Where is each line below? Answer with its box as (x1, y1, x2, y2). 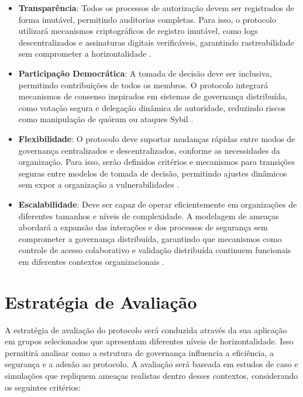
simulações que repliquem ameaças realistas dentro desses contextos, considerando (5, 369, 298, 381)
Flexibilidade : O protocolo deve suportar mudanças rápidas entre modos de (18, 132, 295, 144)
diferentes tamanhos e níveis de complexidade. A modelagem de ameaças (18, 209, 279, 222)
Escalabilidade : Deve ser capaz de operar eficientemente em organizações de (18, 198, 297, 210)
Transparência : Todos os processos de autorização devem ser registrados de (18, 2, 294, 13)
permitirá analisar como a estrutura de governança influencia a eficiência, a (5, 346, 274, 358)
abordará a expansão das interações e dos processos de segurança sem (18, 221, 268, 233)
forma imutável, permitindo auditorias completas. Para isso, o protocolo (18, 13, 276, 25)
